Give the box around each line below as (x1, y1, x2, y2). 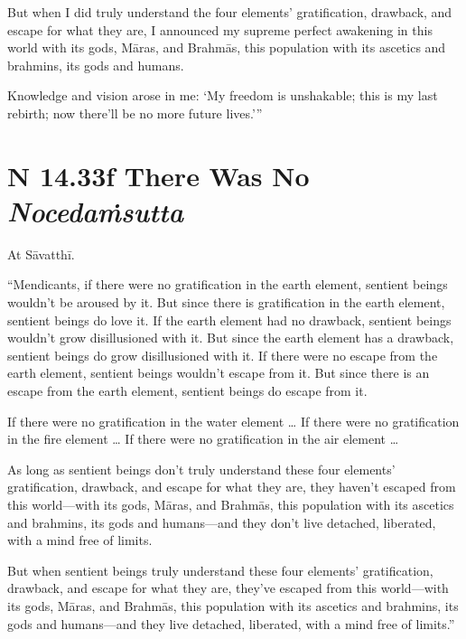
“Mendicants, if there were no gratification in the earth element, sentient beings (7, 275, 448, 294)
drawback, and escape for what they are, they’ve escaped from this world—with (7, 578, 449, 597)
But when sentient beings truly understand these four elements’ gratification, (7, 560, 433, 579)
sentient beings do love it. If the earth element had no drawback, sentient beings (7, 310, 452, 329)
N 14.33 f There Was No (7, 156, 310, 193)
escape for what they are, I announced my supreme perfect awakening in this (7, 20, 433, 39)
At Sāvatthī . (7, 244, 75, 263)
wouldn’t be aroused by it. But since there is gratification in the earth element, (7, 293, 445, 312)
